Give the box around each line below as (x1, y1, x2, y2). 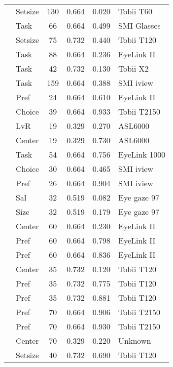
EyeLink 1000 (118, 149, 166, 160)
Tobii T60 (118, 5, 153, 17)
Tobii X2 (118, 63, 149, 74)
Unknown (118, 335, 151, 346)
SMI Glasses (118, 20, 161, 31)
